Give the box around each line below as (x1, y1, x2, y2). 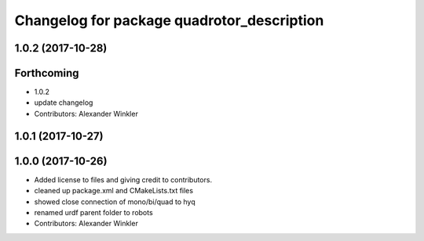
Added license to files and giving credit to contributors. (34, 174, 212, 184)
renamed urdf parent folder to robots (34, 207, 153, 217)
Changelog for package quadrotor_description (14, 12, 324, 29)
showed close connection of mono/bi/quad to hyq (34, 196, 196, 207)
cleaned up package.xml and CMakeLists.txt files (34, 186, 194, 196)
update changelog (34, 98, 93, 107)
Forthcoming (14, 67, 79, 80)
